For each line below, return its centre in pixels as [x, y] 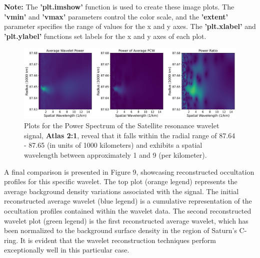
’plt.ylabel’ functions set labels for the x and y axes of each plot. [105, 36]
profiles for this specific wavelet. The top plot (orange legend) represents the [121, 181]
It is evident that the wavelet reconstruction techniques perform [118, 240]
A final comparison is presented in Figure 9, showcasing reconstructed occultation [129, 171]
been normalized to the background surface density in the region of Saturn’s [120, 230]
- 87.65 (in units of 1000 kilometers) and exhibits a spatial [113, 145]
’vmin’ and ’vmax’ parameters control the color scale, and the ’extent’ [116, 16]
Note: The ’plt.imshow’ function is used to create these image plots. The [119, 6]
